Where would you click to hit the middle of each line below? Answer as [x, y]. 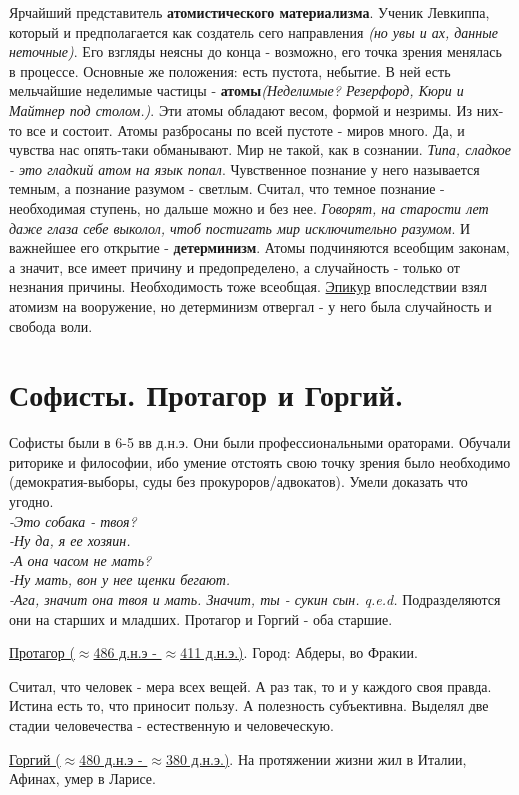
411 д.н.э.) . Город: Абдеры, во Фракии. [299, 652]
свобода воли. [51, 325]
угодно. [31, 501]
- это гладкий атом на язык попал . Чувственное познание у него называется [244, 168]
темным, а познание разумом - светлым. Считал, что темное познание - [227, 188]
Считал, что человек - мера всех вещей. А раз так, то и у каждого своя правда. [250, 685]
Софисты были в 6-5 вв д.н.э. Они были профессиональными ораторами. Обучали [260, 442]
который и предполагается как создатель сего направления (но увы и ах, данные [253, 31]
